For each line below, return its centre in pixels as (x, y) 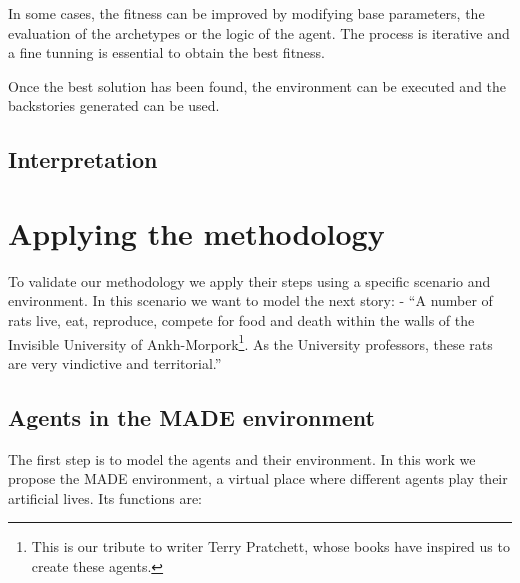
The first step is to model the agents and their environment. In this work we (242, 458)
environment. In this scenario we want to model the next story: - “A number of (250, 300)
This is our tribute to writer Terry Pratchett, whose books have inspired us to (270, 546)
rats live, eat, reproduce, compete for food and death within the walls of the (241, 320)
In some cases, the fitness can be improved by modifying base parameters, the (246, 13)
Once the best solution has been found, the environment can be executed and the (257, 85)
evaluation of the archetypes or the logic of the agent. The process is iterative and (259, 32)
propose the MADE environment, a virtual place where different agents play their (258, 478)
